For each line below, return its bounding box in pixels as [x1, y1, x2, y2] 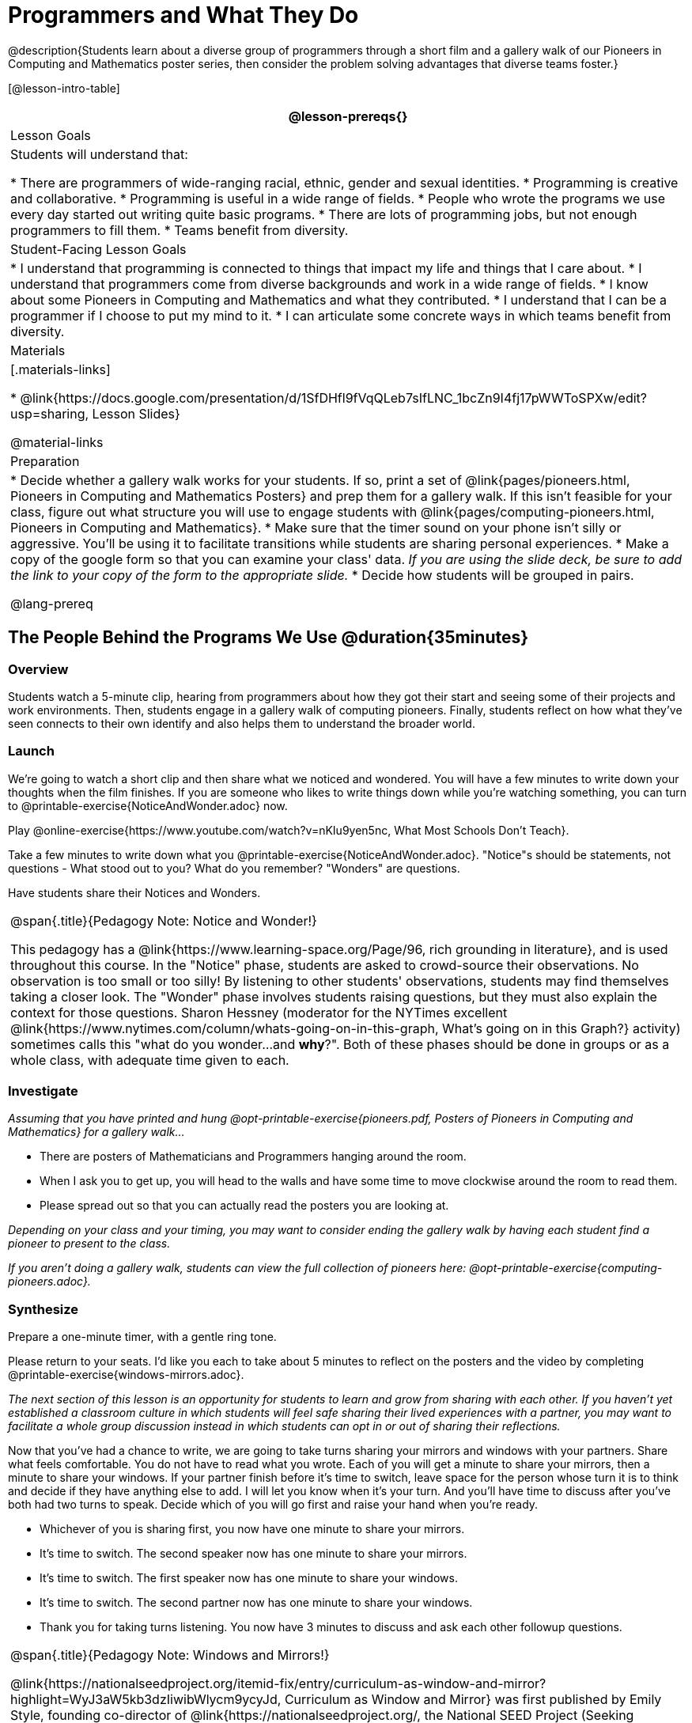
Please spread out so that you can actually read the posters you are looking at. [40, 1199, 449, 1213]
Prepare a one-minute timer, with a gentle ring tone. [8, 1330, 277, 1344]
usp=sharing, [10, 405, 89, 422]
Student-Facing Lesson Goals [10, 240, 187, 257]
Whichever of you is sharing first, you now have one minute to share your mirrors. [40, 1522, 465, 1536]
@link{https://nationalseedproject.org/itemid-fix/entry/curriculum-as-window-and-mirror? [10, 1676, 546, 1692]
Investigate [8, 1083, 78, 1100]
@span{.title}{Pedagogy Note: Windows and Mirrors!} [10, 1647, 330, 1664]
